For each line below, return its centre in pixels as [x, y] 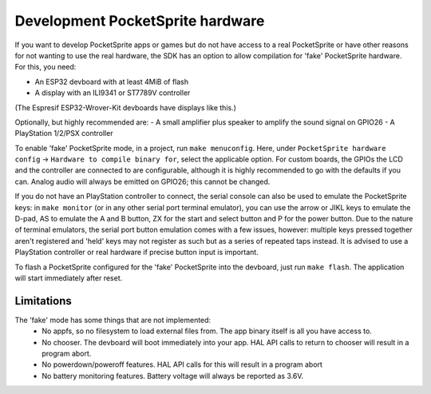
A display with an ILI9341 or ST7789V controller [113, 93]
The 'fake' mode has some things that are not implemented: [113, 320]
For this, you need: [45, 67]
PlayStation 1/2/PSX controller [64, 133]
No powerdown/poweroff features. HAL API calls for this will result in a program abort [182, 364]
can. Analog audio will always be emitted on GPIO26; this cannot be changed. [142, 181]
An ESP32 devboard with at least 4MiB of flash [112, 82]
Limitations [43, 301]
